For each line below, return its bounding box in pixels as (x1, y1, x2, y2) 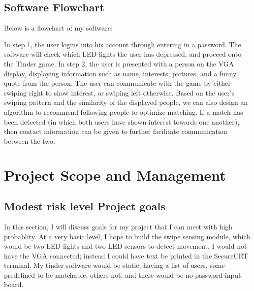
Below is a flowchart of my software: (4, 23, 113, 33)
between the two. (4, 135, 55, 146)
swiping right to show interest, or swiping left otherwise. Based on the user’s (4, 87, 235, 97)
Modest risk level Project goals (4, 198, 165, 214)
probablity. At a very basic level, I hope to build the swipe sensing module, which (4, 231, 251, 241)
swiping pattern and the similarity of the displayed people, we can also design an (4, 97, 248, 107)
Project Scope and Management (4, 164, 226, 185)
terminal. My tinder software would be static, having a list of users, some (4, 260, 225, 270)
